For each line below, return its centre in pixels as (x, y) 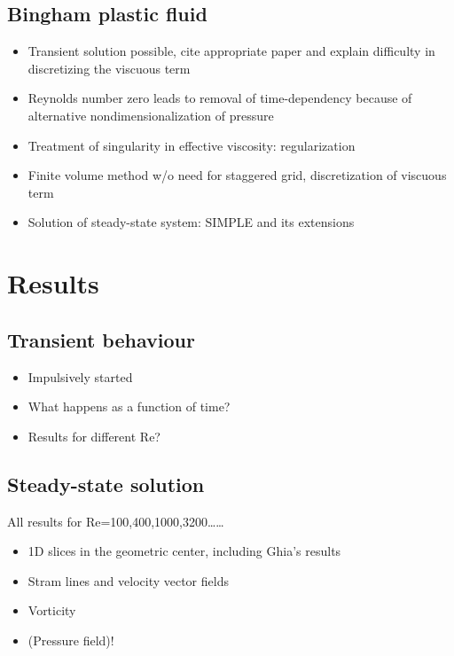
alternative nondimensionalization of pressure (151, 115)
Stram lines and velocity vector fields (128, 580)
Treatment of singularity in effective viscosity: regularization (192, 145)
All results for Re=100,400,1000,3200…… (116, 521)
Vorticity (52, 610)
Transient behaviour (101, 339)
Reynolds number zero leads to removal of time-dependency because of (220, 98)
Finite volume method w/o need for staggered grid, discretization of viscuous (237, 175)
